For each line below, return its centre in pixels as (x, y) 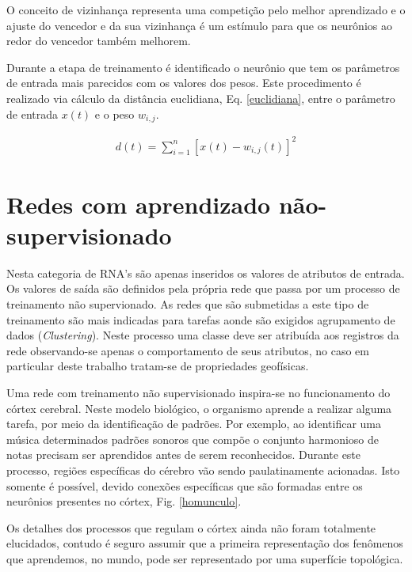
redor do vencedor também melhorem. (99, 41)
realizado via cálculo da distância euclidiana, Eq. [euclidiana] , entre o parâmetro (201, 98)
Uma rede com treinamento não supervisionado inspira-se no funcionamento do (198, 393)
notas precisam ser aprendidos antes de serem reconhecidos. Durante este (184, 455)
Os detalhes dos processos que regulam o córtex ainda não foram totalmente (191, 527)
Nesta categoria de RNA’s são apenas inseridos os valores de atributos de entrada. (206, 273)
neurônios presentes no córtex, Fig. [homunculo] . (124, 501)
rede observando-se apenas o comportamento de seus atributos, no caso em (188, 350)
